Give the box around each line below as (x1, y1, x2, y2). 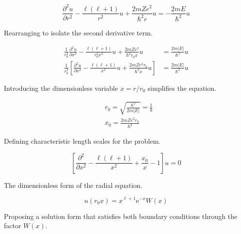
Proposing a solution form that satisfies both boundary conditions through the (4, 211, 238, 221)
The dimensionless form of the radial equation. (4, 180, 143, 190)
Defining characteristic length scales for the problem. (4, 136, 161, 146)
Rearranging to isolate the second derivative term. (4, 27, 153, 37)
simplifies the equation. (147, 83, 216, 93)
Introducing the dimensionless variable (4, 83, 118, 93)
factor (4, 220, 21, 231)
